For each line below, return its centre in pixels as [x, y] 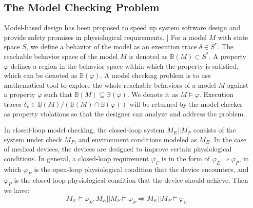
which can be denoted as [41, 75]
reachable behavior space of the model [61, 56]
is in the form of [186, 158]
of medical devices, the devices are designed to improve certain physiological [118, 149]
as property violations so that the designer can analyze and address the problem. [125, 113]
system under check [33, 139]
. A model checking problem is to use [156, 75]
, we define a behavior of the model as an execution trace [112, 47]
